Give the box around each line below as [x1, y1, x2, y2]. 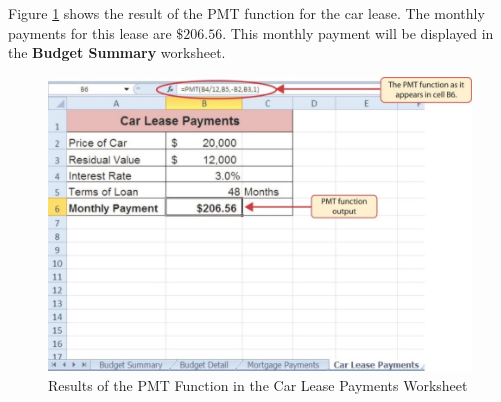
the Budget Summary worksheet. [8, 42, 226, 63]
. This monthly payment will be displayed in [222, 22, 494, 43]
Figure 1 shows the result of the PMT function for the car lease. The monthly [8, 3, 485, 23]
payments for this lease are [8, 22, 172, 43]
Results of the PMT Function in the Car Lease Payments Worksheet [48, 374, 468, 395]
